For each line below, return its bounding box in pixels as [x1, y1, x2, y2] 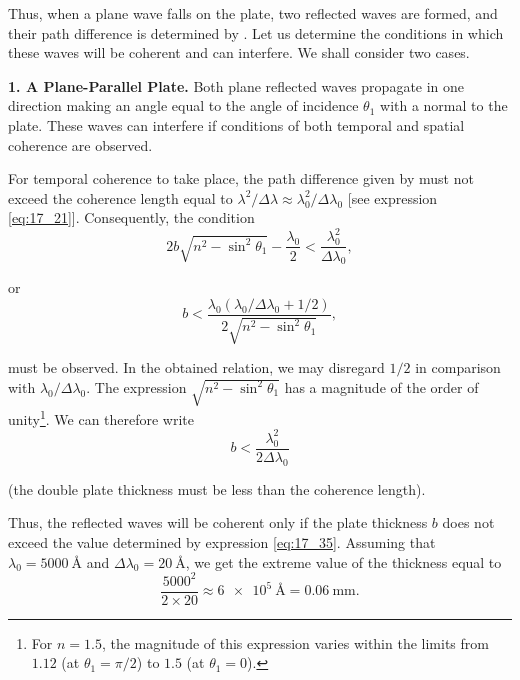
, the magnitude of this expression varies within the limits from [101, 632, 489, 653]
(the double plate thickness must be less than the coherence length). [8, 478, 426, 499]
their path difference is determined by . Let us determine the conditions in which [8, 22, 504, 43]
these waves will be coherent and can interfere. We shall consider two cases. [8, 42, 470, 63]
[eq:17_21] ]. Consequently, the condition [8, 207, 255, 228]
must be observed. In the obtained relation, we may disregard [8, 357, 385, 378]
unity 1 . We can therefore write [8, 406, 195, 429]
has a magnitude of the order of [284, 376, 479, 397]
